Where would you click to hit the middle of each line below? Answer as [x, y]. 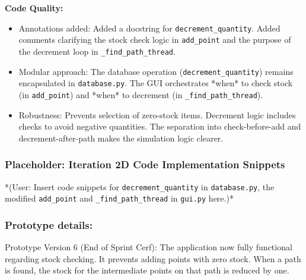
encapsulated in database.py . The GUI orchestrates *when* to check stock [156, 83]
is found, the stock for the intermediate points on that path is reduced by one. [147, 270]
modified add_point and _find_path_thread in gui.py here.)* [119, 198]
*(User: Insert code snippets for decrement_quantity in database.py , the [140, 186]
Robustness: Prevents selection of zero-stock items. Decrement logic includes [157, 114]
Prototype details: [49, 224]
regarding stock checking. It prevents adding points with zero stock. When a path [153, 258]
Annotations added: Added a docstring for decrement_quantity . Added [149, 28]
